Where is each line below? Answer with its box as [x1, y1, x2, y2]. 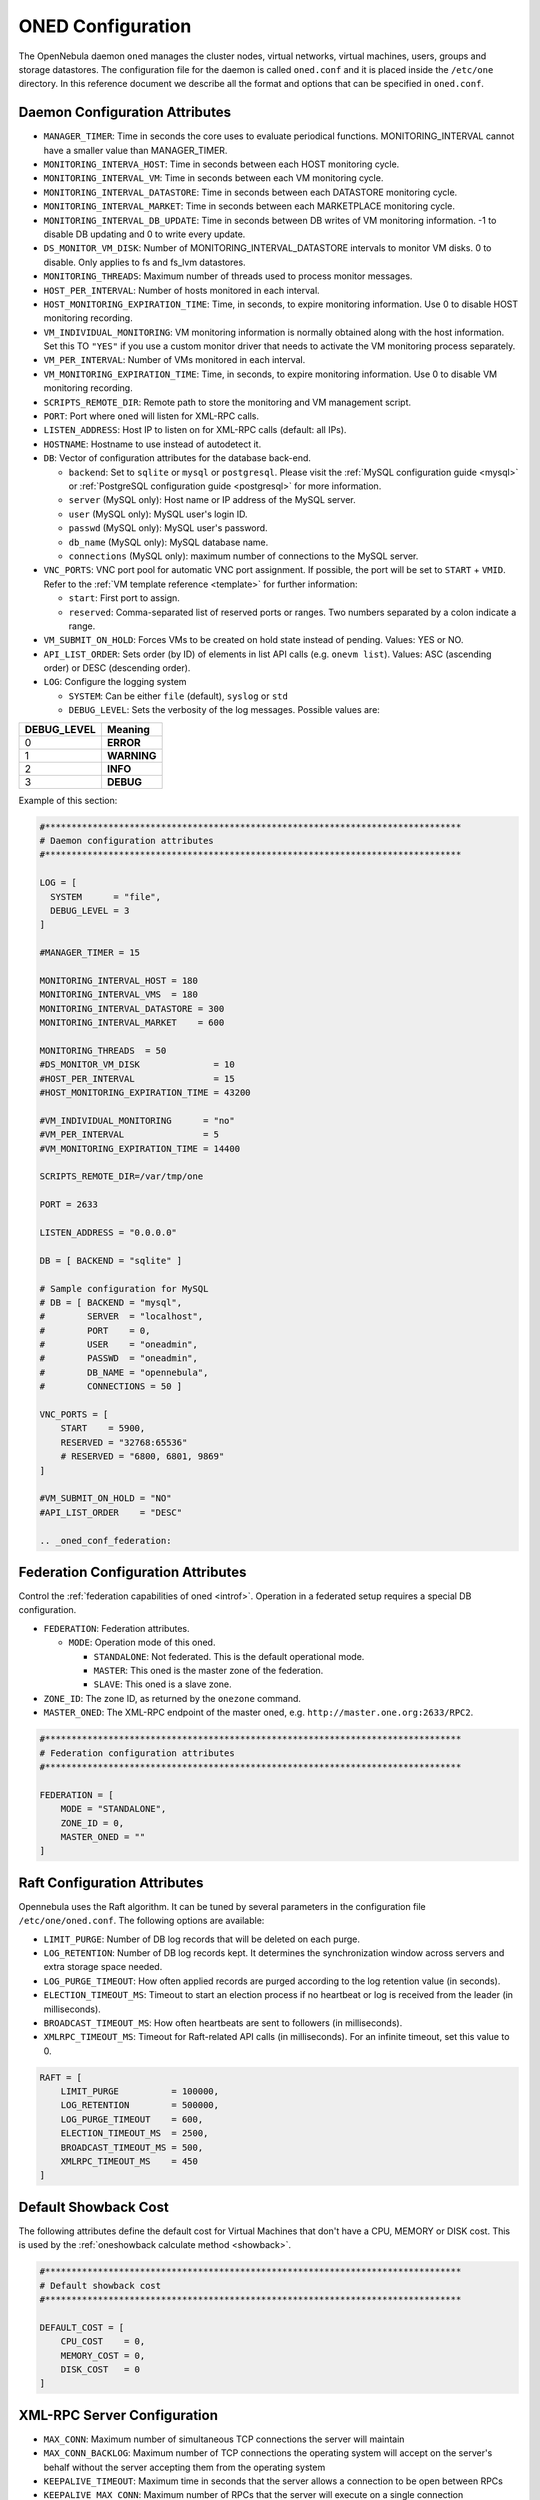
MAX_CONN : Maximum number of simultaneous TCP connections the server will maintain [43, 2433, 405, 2445]
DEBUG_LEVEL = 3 [50, 905, 130, 916]
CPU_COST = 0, [60, 2336, 146, 2347]
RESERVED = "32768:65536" [60, 1436, 188, 1448]
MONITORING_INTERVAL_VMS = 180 [39, 989, 199, 1000]
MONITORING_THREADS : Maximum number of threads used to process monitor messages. [43, 270, 413, 282]
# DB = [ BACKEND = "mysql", [39, 1296, 183, 1308]
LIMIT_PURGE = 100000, [60, 2086, 220, 2097]
